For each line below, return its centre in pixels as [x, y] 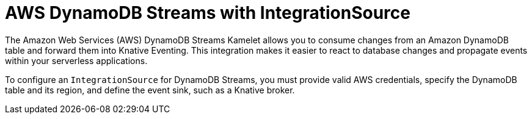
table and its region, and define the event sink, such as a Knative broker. [150, 90]
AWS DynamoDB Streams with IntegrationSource [208, 13]
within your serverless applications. [76, 60]
